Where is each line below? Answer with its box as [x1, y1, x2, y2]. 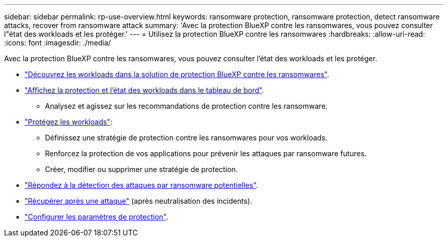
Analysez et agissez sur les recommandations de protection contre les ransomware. [45, 102, 328, 110]
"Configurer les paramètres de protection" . [25, 212, 168, 221]
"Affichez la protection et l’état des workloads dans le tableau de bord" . [25, 86, 264, 94]
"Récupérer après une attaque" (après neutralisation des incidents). [25, 197, 252, 205]
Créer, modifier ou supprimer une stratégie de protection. [45, 165, 238, 174]
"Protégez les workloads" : [25, 117, 113, 126]
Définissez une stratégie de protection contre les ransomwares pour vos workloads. [45, 133, 328, 142]
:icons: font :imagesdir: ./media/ [4, 38, 111, 47]
